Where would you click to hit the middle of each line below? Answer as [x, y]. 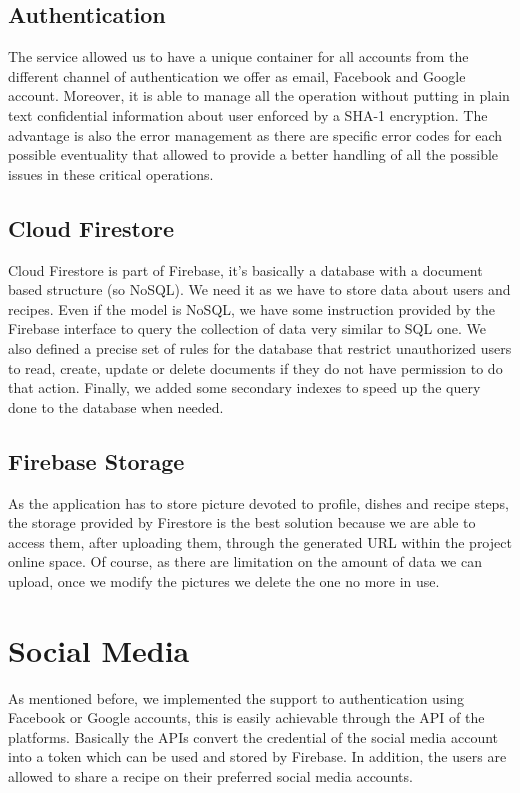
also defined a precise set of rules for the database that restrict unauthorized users [260, 347]
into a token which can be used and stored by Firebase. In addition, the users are [257, 756]
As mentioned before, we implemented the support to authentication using [236, 697]
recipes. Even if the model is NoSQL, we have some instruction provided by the [251, 308]
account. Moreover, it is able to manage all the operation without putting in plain [259, 95]
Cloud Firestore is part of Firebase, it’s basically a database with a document [245, 269]
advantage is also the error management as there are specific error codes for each [255, 134]
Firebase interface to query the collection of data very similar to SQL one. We [247, 328]
